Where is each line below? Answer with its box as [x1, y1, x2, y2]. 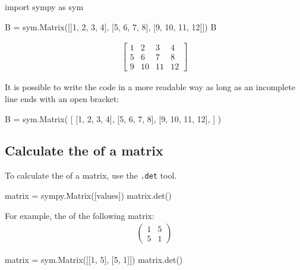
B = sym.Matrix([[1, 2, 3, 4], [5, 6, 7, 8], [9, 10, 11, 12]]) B [5, 20, 217, 33]
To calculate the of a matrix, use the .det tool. [5, 169, 177, 182]
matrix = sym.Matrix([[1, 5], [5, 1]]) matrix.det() [5, 253, 183, 266]
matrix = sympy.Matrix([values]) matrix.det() [5, 189, 172, 201]
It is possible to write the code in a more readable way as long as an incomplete [5, 81, 295, 93]
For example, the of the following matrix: [5, 209, 154, 221]
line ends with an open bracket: [5, 92, 119, 104]
